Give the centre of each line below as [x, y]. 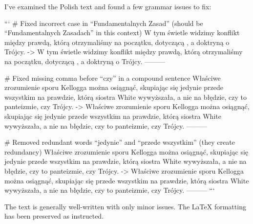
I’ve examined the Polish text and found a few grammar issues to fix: [108, 6]
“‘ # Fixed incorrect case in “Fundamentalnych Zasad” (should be [104, 23]
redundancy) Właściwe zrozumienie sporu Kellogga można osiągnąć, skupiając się [126, 151]
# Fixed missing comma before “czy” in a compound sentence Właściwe [113, 78]
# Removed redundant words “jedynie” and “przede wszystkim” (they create [120, 142]
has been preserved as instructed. [54, 216]
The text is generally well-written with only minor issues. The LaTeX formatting [125, 206]
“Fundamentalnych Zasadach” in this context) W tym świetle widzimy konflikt [122, 33]
